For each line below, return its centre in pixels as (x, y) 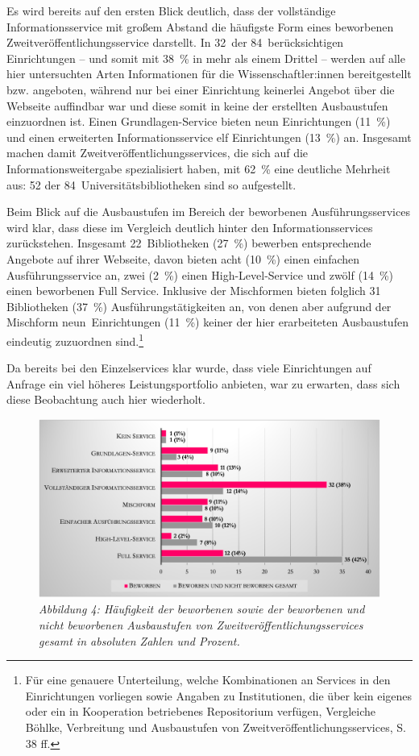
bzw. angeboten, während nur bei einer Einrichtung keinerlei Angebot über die (201, 89)
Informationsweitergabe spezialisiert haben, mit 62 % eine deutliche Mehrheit (199, 168)
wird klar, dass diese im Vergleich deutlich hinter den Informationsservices (190, 227)
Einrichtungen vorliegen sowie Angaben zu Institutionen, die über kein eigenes (219, 695)
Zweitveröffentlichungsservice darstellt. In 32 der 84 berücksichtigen (175, 42)
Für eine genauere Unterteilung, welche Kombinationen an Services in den (208, 680)
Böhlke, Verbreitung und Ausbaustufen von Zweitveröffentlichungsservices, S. (216, 727)
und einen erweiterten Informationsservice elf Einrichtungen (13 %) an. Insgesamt (209, 137)
